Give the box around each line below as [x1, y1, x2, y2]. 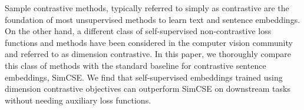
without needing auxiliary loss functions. [5, 94, 151, 106]
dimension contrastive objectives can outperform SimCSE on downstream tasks [5, 82, 290, 95]
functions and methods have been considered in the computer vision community [5, 36, 293, 48]
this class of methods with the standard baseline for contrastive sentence [5, 59, 266, 71]
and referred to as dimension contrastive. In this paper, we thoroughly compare [5, 48, 291, 60]
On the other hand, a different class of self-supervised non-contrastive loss [5, 25, 272, 37]
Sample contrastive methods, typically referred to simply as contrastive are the [5, 2, 289, 14]
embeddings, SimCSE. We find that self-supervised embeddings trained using [5, 71, 283, 83]
